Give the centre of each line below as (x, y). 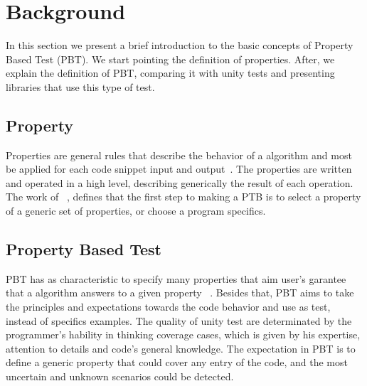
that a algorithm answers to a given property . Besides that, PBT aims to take (180, 293)
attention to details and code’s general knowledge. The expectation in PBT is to (181, 348)
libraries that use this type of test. (80, 86)
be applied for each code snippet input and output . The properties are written (179, 169)
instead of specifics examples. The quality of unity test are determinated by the (179, 320)
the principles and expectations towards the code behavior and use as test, (168, 307)
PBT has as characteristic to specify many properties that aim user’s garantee (176, 278)
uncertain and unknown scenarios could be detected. (120, 376)
